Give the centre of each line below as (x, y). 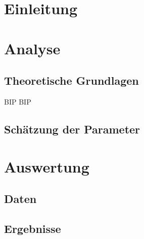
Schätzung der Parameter (72, 129)
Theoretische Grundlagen (71, 80)
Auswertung (47, 166)
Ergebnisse (33, 228)
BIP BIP (18, 101)
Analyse (32, 48)
